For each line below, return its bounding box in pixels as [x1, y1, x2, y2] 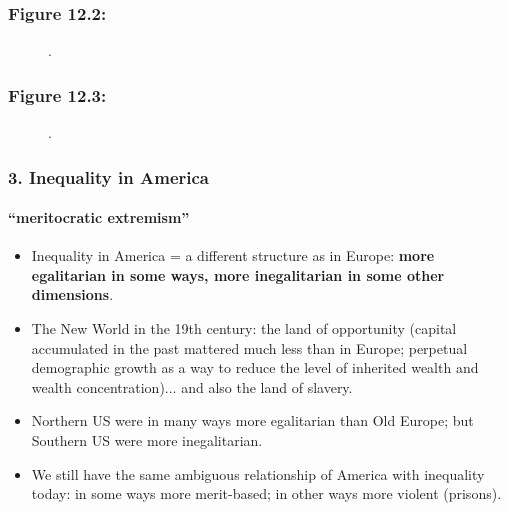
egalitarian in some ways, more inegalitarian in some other [31, 264, 445, 285]
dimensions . [31, 284, 114, 305]
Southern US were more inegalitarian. [31, 430, 263, 451]
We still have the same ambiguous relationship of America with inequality [31, 463, 485, 484]
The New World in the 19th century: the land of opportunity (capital [31, 318, 457, 339]
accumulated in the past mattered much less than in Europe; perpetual [31, 337, 468, 358]
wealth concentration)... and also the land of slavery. [31, 376, 353, 397]
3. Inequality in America [8, 164, 209, 189]
